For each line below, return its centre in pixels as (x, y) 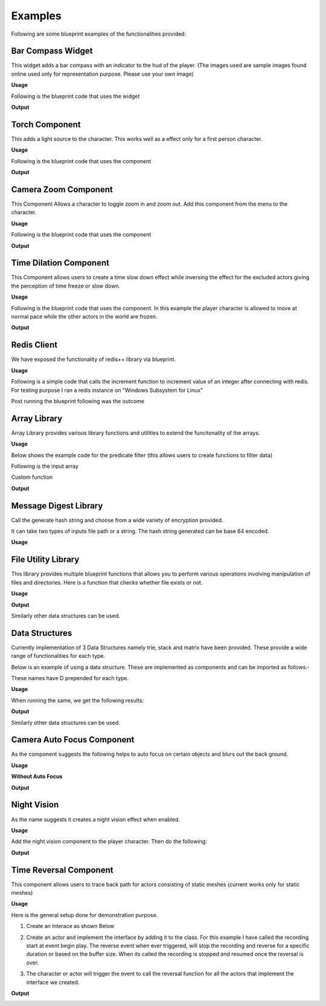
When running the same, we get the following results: (78, 700)
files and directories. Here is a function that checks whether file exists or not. (107, 582)
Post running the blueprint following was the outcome (78, 401)
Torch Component (46, 124)
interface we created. (53, 982)
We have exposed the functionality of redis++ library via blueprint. (94, 359)
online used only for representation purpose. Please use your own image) (103, 74)
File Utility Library (45, 560)
